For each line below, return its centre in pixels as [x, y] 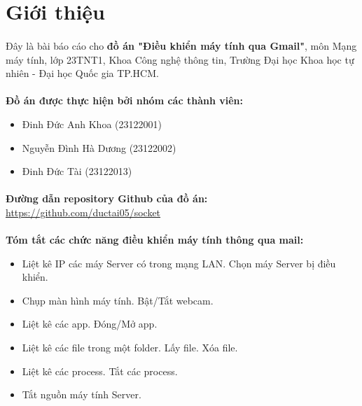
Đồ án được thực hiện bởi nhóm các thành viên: [124, 100]
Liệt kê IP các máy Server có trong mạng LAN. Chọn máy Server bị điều [179, 263]
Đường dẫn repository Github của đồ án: [107, 198]
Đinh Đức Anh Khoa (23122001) [92, 124]
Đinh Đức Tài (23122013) [77, 171]
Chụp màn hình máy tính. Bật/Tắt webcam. [118, 300]
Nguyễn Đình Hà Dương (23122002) [99, 147]
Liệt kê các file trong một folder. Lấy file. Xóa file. [130, 348]
